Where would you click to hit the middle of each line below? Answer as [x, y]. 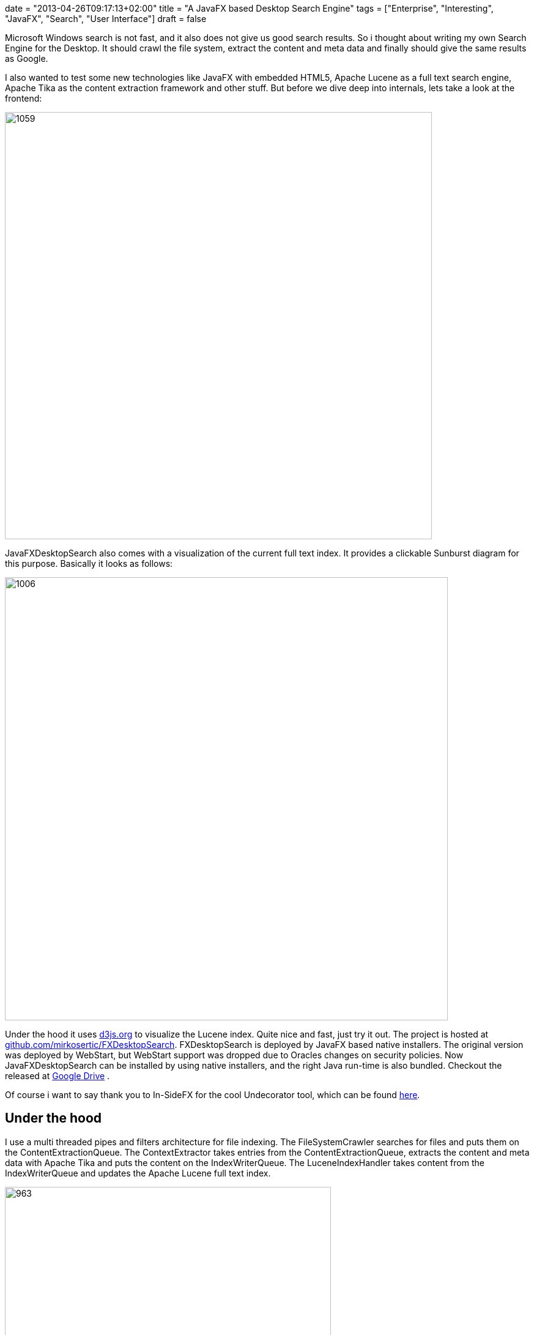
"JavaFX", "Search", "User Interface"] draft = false [106, 19]
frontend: [24, 98]
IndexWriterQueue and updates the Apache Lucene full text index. [138, 1173]
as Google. [27, 58]
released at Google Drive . [57, 1076]
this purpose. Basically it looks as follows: [89, 563]
